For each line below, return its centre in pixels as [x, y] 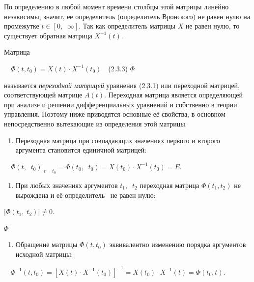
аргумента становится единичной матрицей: [81, 150]
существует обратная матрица [48, 35]
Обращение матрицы [46, 244]
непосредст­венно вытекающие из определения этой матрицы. [96, 123]
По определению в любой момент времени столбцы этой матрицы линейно [116, 6]
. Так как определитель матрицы [127, 26]
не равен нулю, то [212, 26]
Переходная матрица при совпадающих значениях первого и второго [118, 140]
